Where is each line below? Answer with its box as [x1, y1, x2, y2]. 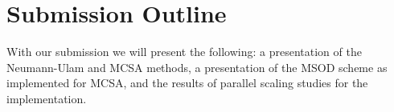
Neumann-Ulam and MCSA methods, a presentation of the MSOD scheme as [6, 58, 388, 75]
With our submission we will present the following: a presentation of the [6, 43, 362, 60]
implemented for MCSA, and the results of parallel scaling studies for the [6, 74, 368, 91]
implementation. [6, 90, 87, 106]
